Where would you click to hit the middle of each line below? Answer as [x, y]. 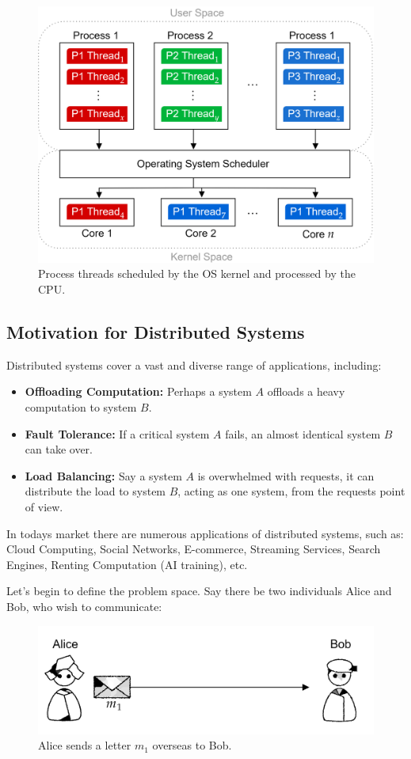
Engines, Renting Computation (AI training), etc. [127, 564]
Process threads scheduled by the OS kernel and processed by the [197, 273]
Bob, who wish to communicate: [84, 606]
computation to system [81, 406]
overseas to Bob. [192, 745]
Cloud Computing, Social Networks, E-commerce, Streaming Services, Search [194, 549]
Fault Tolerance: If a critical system [117, 433]
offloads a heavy [306, 391]
